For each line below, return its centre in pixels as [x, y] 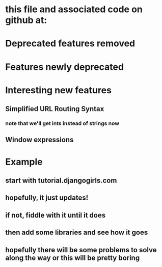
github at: [26, 20]
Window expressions [39, 140]
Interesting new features [59, 90]
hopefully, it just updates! [47, 198]
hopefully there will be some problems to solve [81, 250]
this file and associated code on [74, 9]
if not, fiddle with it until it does [56, 215]
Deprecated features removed [70, 44]
